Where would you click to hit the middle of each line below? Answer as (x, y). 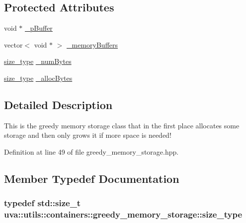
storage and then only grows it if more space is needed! (88, 135)
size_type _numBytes (38, 61)
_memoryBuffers (92, 44)
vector (13, 44)
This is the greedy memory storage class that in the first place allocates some (122, 125)
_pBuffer (39, 28)
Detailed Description (58, 104)
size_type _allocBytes (38, 78)
